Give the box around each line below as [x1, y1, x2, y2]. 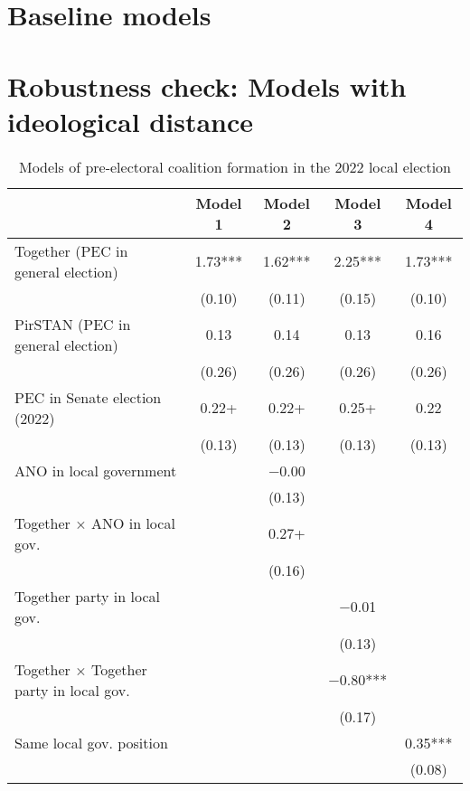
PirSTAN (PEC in [14, 313, 131, 334]
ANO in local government [14, 459, 177, 481]
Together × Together [14, 658, 147, 680]
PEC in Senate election [14, 386, 162, 408]
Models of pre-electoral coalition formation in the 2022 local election [18, 155, 451, 177]
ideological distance [7, 102, 254, 139]
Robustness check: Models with [7, 67, 407, 104]
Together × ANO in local [14, 512, 175, 533]
